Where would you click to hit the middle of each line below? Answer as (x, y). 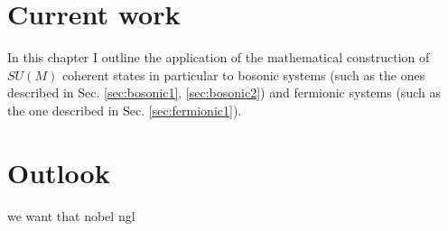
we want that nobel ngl (71, 215)
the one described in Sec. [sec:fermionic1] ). (125, 110)
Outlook (59, 172)
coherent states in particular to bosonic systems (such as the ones (243, 74)
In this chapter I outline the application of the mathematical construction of (219, 57)
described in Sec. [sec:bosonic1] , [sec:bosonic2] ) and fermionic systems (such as (224, 92)
